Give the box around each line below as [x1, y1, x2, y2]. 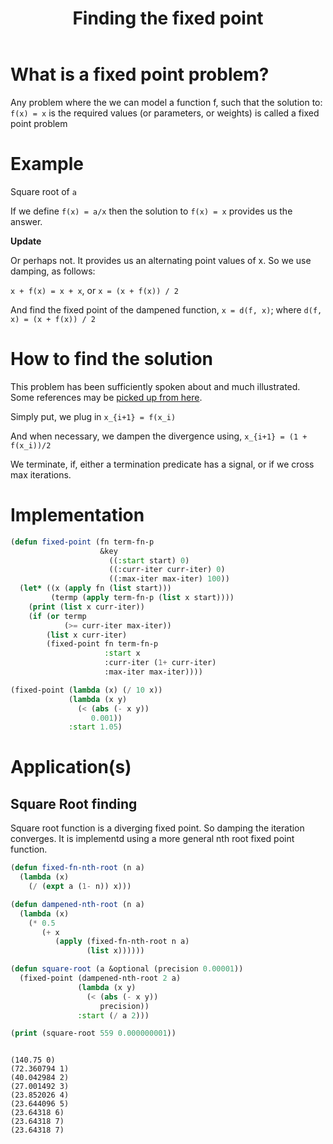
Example [10, 153, 84, 176]
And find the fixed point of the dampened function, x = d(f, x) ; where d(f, [10, 303, 323, 316]
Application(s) [10, 756, 132, 779]
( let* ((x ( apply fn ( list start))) [19, 583, 172, 594]
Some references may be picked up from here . [10, 391, 203, 403]
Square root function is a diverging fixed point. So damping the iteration [10, 822, 305, 834]
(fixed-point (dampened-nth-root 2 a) [19, 973, 182, 983]
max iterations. [10, 468, 72, 481]
